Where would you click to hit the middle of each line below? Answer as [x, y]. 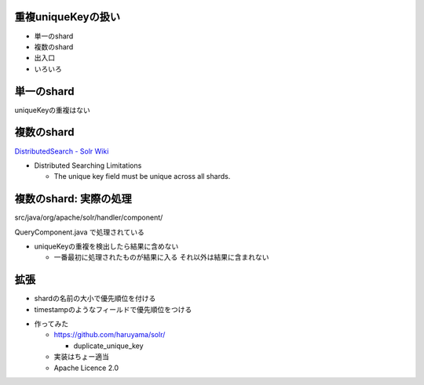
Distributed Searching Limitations [88, 165]
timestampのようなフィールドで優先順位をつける [113, 309]
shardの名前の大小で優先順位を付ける [95, 299]
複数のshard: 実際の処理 [73, 199]
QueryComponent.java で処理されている [79, 232]
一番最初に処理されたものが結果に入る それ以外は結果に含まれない [161, 257]
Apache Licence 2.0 [86, 368]
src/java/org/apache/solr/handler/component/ [89, 218]
